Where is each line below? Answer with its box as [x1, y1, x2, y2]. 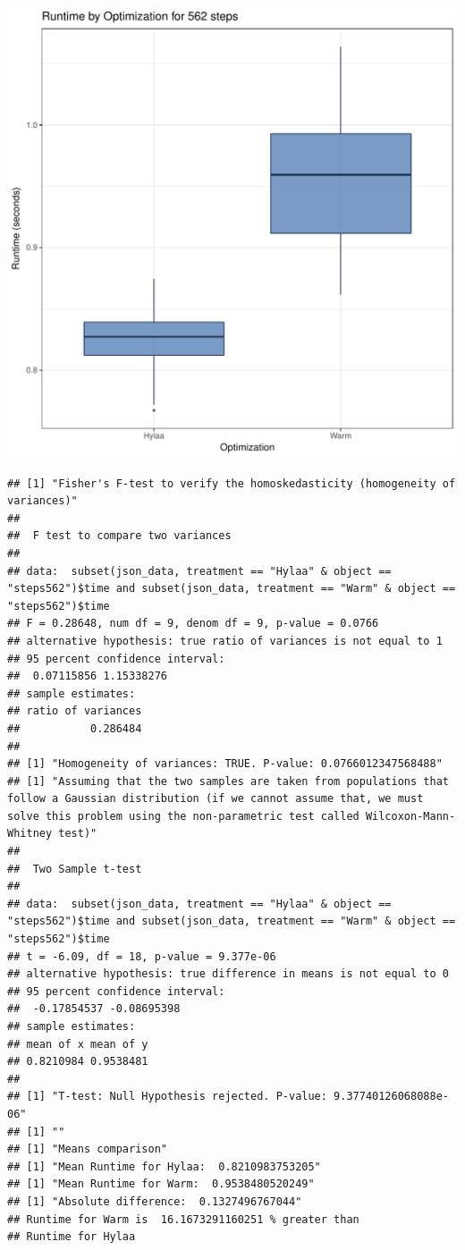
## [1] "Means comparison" [7, 1143, 167, 1156]
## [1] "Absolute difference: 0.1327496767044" [7, 1195, 302, 1208]
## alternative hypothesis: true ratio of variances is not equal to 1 [7, 634, 443, 647]
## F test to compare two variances [7, 529, 232, 543]
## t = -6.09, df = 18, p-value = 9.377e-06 [7, 950, 276, 963]
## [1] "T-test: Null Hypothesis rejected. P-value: [7, 1090, 327, 1103]
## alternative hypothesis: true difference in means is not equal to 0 [7, 967, 449, 981]
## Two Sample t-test [7, 862, 142, 875]
